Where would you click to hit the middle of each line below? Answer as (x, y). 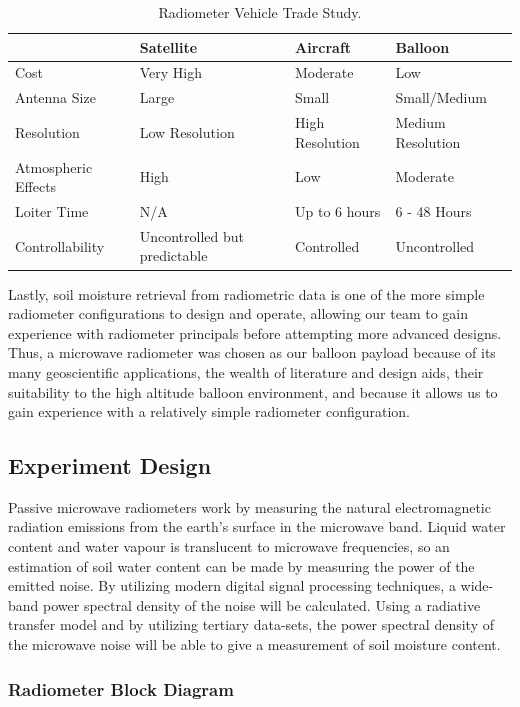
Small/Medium (441, 97)
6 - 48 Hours (433, 211)
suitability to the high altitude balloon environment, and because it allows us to (253, 391)
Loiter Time (52, 211)
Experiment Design (110, 465)
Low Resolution (187, 131)
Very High (170, 72)
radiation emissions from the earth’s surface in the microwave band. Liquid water (257, 526)
